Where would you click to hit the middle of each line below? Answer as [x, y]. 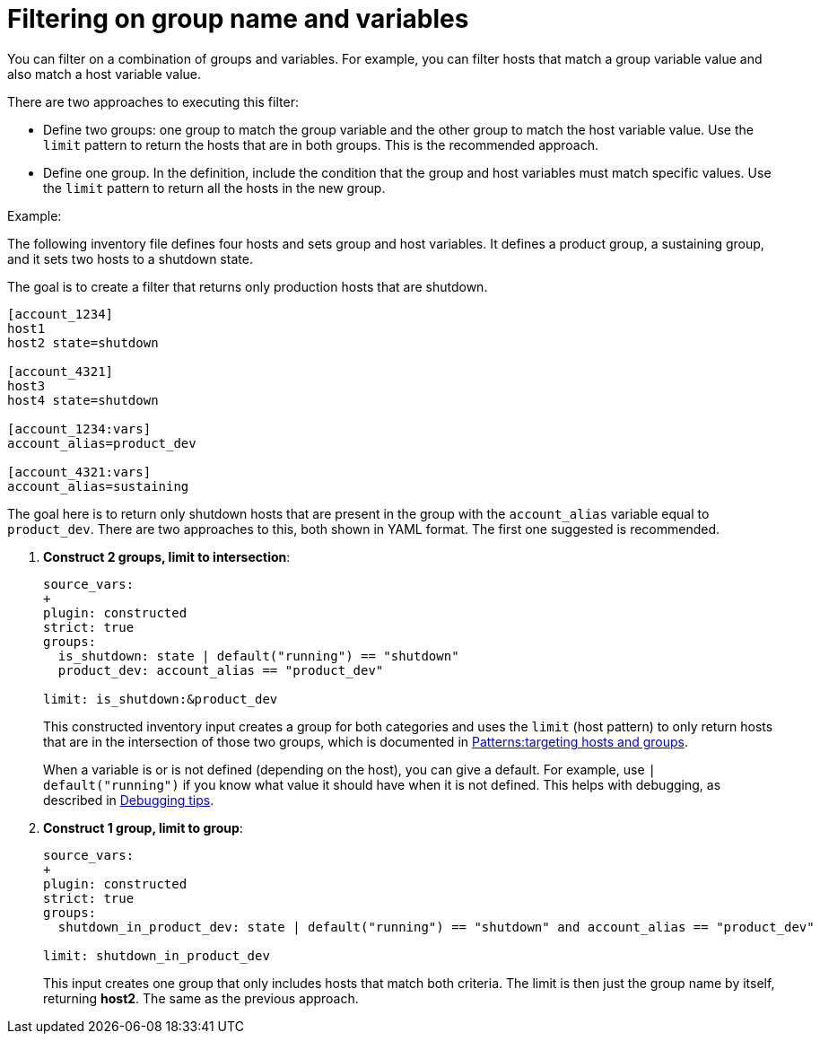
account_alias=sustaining [98, 486]
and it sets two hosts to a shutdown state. [130, 258]
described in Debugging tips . [129, 800]
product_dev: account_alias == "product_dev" [221, 670]
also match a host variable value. [105, 74]
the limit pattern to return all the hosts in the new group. [214, 188]
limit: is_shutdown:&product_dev [161, 699]
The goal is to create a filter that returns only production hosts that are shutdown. [248, 286]
